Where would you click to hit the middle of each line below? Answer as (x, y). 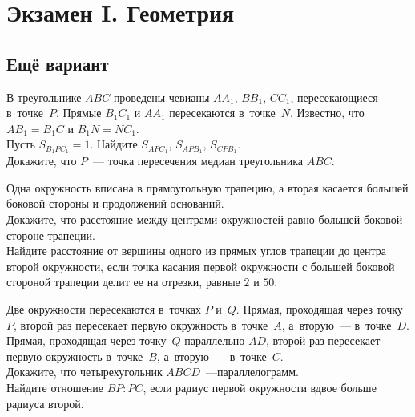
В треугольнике (44, 97)
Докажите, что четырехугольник (85, 372)
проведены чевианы (161, 97)
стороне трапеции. (51, 235)
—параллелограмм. (252, 372)
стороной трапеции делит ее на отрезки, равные (123, 282)
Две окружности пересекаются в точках (104, 308)
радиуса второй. (45, 403)
